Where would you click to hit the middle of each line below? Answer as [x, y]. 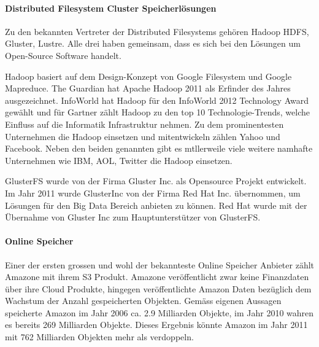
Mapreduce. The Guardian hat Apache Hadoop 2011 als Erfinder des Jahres [148, 88]
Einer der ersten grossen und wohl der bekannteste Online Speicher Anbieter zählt [160, 264]
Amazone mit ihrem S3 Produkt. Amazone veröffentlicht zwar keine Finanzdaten [157, 277]
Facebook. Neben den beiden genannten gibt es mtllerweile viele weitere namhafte [159, 148]
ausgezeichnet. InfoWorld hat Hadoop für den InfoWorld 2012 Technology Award [157, 100]
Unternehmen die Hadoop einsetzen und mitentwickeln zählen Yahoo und [143, 136]
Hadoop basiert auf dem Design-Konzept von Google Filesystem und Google [148, 76]
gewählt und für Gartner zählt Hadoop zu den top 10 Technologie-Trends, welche [157, 112]
